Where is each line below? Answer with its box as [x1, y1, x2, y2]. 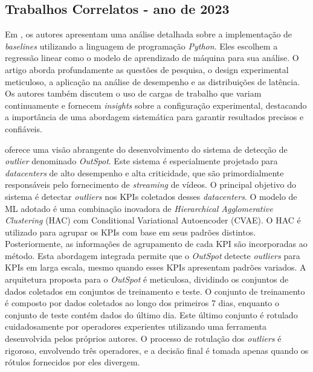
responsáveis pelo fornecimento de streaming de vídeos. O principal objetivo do [5, 178, 297, 191]
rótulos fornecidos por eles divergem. [5, 356, 140, 368]
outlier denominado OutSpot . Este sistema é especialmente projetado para [5, 155, 278, 167]
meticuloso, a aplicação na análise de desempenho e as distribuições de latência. [5, 75, 300, 88]
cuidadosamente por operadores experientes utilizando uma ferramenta [5, 320, 266, 333]
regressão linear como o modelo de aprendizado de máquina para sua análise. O [5, 51, 299, 64]
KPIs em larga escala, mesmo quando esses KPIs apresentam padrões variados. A [5, 261, 306, 274]
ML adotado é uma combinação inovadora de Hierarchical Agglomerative [5, 202, 273, 214]
